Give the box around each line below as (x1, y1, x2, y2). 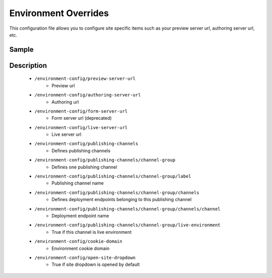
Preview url (51, 82, 75, 88)
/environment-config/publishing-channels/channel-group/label (34, 173, 191, 179)
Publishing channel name (51, 180, 104, 186)
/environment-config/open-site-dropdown (34, 254, 136, 260)
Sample (9, 45, 34, 54)
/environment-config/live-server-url (34, 125, 128, 130)
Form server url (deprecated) (51, 115, 112, 121)
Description (9, 61, 47, 70)
